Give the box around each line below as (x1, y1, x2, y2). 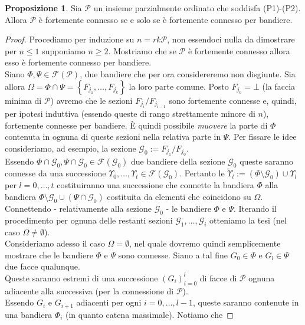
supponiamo (42, 44, 86, 57)
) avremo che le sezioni (50, 94, 133, 106)
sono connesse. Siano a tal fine (118, 248, 228, 261)
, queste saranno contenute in (192, 296, 299, 308)
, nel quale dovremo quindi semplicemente (129, 237, 281, 250)
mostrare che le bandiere (5, 248, 93, 261)
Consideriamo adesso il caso (5, 237, 105, 250)
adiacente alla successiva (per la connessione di (5, 284, 174, 297)
